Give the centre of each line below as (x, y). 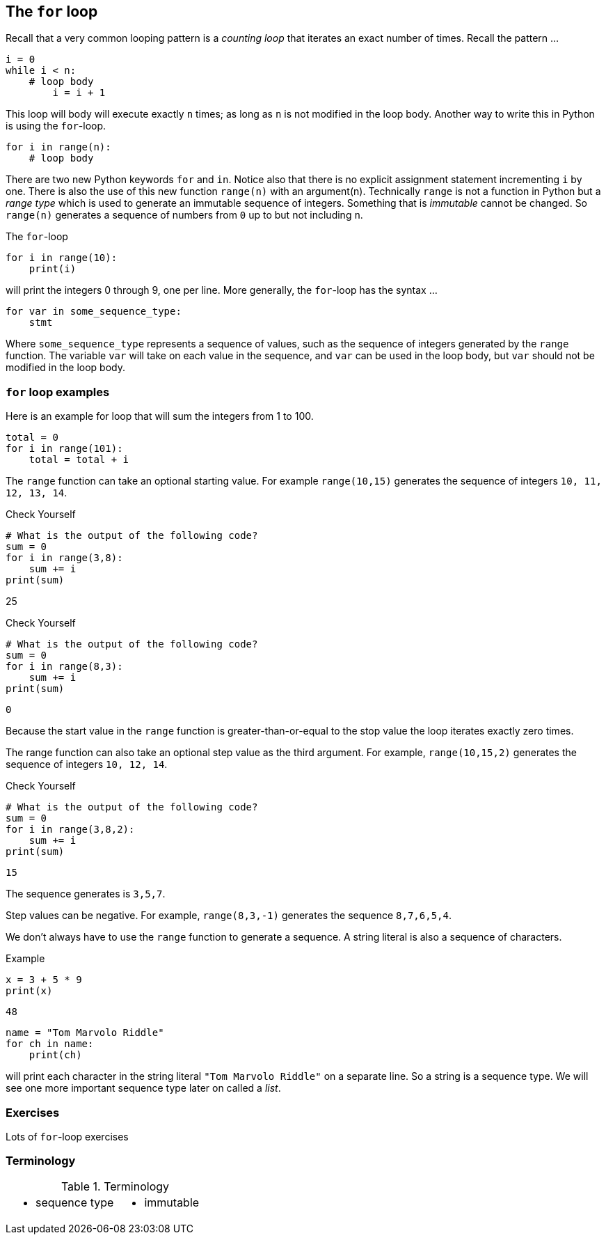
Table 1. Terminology (115, 1186)
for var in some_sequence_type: (94, 312)
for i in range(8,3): (64, 667)
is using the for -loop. (56, 126)
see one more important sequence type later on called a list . (143, 1088)
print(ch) (55, 1055)
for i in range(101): (64, 449)
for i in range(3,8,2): (70, 830)
